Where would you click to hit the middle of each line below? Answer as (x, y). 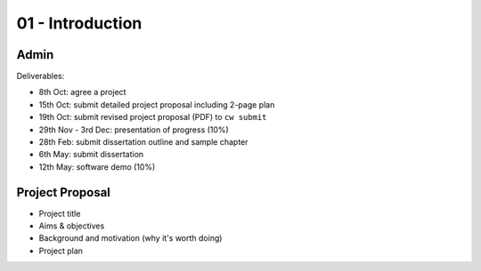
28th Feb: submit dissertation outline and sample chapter (143, 142)
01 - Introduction (79, 23)
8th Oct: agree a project (82, 92)
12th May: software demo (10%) (97, 167)
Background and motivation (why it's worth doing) (130, 238)
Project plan (61, 251)
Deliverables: (41, 76)
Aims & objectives (72, 226)
